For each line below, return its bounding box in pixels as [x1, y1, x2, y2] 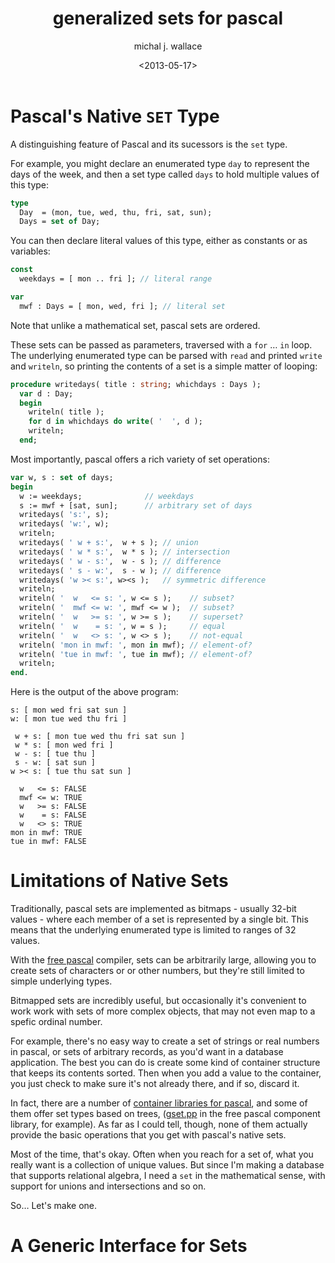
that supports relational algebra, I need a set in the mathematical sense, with [10, 1170, 326, 1182]
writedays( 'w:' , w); [19, 519, 110, 529]
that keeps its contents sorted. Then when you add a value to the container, [10, 1067, 322, 1079]
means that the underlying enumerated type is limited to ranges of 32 [10, 924, 297, 936]
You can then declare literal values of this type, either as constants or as [10, 235, 308, 247]
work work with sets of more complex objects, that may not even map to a [10, 1005, 316, 1017]
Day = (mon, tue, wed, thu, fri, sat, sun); [19, 207, 213, 217]
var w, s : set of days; [10, 472, 114, 482]
